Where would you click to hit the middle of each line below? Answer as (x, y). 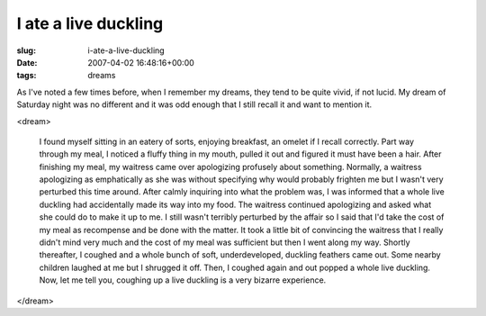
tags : (27, 76)
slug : (26, 50)
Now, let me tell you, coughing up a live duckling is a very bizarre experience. (183, 280)
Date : (27, 62)
